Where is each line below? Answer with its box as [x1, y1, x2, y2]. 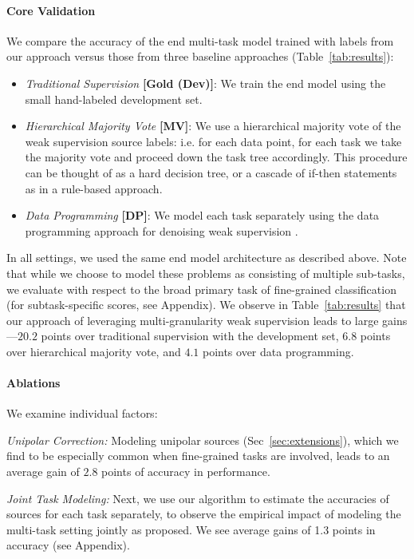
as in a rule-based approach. [25, 180, 163, 196]
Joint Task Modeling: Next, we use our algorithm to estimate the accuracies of [6, 490, 389, 506]
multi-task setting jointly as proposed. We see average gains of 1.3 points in [6, 521, 376, 537]
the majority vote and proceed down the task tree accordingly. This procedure [25, 149, 408, 165]
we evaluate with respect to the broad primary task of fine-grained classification [6, 280, 396, 297]
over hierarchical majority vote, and [6, 343, 181, 359]
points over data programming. [202, 343, 354, 359]
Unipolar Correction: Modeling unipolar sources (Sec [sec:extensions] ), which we [6, 431, 399, 448]
